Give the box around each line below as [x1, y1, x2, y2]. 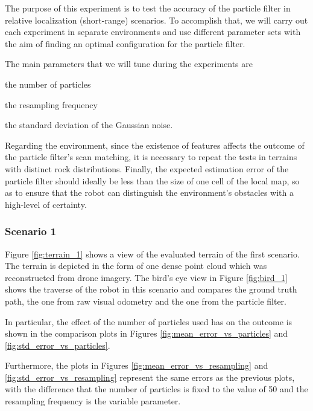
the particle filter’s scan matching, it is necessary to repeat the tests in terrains [5, 150, 297, 163]
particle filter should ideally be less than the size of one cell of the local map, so [5, 174, 300, 187]
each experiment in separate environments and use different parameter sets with [5, 25, 301, 38]
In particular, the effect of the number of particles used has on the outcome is [5, 315, 292, 328]
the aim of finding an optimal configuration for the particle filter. [5, 37, 245, 50]
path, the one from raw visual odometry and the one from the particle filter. [5, 294, 286, 307]
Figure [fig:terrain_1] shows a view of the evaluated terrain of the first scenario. [5, 247, 300, 260]
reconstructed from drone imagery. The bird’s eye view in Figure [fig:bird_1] [5, 271, 288, 283]
